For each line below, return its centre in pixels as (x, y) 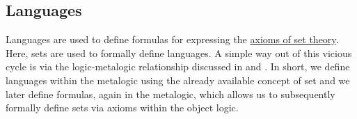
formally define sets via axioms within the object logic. (122, 108)
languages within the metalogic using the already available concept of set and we (178, 80)
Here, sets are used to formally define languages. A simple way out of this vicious (179, 53)
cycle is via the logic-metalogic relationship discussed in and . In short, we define (178, 66)
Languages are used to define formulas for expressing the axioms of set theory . (172, 39)
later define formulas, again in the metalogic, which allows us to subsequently (170, 94)
